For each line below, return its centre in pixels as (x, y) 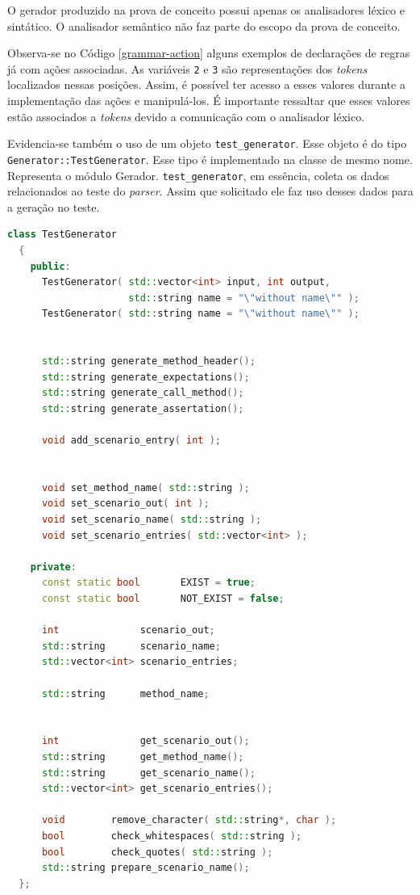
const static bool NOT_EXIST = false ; (163, 599)
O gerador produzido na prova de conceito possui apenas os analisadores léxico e (206, 10)
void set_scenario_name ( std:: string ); (152, 520)
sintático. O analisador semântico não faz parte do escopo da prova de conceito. (204, 25)
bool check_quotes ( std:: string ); (157, 852)
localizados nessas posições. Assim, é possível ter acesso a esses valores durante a (206, 84)
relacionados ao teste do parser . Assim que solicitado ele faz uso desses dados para (210, 191)
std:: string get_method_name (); (143, 756)
